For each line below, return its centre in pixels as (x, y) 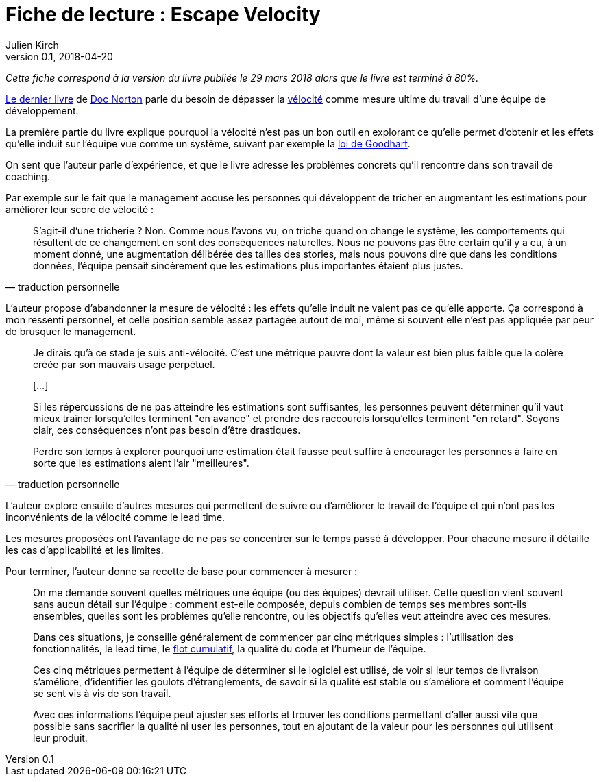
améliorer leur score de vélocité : (80, 209)
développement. (42, 110)
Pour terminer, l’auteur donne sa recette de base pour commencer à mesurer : (182, 571)
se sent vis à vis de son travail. (102, 693)
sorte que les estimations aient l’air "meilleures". (141, 463)
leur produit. (60, 737)
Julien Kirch (32, 45)
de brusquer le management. (71, 331)
